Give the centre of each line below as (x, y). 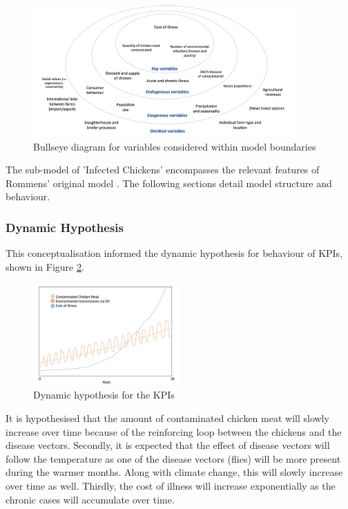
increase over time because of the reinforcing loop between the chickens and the (174, 431)
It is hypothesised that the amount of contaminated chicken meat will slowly (167, 418)
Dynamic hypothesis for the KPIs (104, 395)
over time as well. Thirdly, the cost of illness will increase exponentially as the (171, 485)
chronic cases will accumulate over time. (90, 499)
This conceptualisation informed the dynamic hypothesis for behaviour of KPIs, (174, 253)
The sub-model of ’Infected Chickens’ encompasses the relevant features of (163, 170)
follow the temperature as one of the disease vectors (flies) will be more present (173, 458)
